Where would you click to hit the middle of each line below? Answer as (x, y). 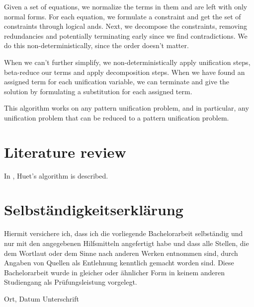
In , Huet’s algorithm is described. (56, 175)
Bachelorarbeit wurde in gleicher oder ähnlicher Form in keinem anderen (115, 272)
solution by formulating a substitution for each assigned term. (98, 91)
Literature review (65, 152)
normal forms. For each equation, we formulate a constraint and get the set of (123, 16)
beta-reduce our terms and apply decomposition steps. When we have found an (125, 72)
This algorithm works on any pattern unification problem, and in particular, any (127, 108)
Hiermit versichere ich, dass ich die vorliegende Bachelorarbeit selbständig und (124, 233)
